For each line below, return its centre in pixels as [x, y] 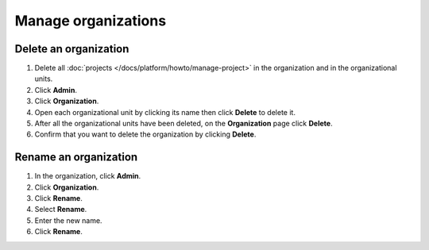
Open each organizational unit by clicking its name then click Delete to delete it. [165, 112]
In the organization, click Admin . [88, 176]
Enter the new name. [68, 220]
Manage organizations [91, 21]
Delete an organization [72, 49]
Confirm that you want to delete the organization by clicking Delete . [145, 134]
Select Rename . [61, 210]
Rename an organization [76, 158]
